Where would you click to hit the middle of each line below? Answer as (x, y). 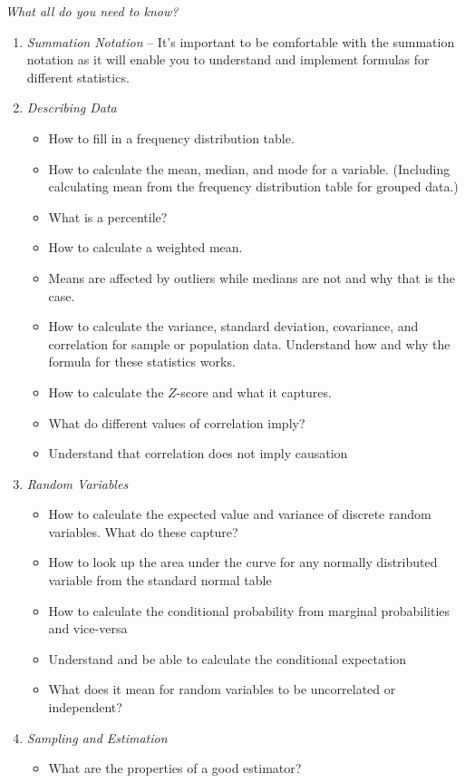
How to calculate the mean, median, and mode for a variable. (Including (249, 168)
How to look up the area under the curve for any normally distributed (243, 562)
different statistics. (78, 77)
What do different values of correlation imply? (177, 422)
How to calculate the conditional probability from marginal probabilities (249, 610)
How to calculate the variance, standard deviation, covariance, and (233, 326)
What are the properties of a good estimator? (175, 768)
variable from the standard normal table (160, 580)
